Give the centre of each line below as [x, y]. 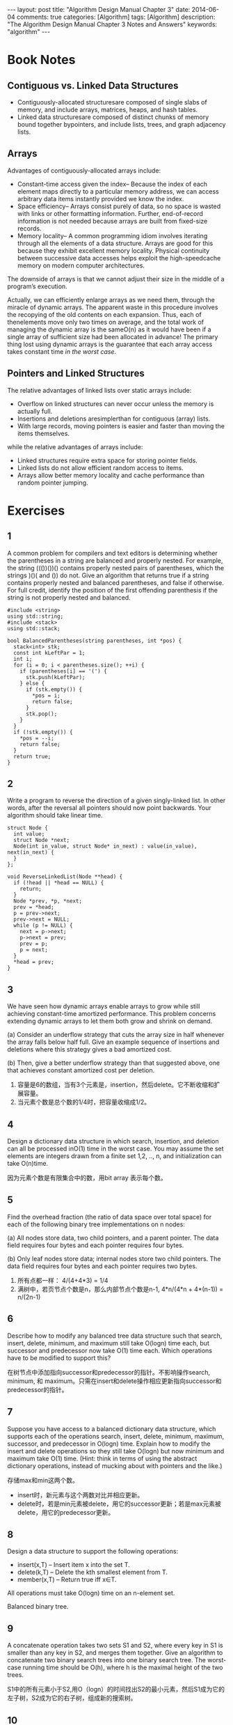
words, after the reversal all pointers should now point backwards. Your [109, 808]
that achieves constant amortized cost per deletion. [81, 1070]
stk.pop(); [41, 714]
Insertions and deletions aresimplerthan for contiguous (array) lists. [114, 419]
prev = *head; [34, 907]
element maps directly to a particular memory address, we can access [118, 191]
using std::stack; [34, 628]
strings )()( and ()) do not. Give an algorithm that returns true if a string [108, 575]
